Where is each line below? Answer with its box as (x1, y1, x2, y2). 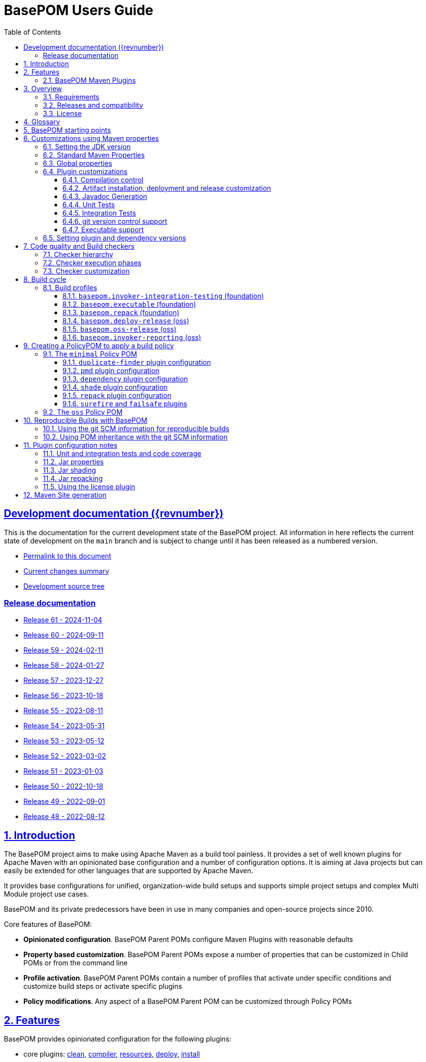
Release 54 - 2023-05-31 (23, 721, 105, 730)
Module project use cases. (4, 890, 89, 899)
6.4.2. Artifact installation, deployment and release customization (62, 183, 271, 192)
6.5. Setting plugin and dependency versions (43, 233, 186, 242)
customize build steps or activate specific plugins (23, 982, 182, 991)
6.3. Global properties (43, 159, 113, 167)
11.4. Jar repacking (43, 474, 103, 482)
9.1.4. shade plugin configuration (62, 382, 168, 391)
